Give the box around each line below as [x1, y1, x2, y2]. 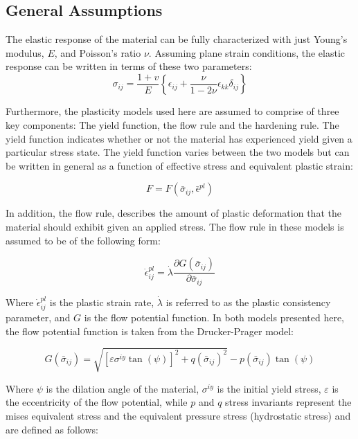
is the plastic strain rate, [49, 294, 154, 309]
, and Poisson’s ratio [54, 45, 141, 60]
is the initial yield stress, [217, 381, 321, 395]
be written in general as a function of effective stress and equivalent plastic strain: [6, 158, 353, 172]
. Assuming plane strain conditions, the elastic [148, 45, 345, 60]
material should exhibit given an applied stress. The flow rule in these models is [6, 219, 344, 234]
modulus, [6, 45, 44, 60]
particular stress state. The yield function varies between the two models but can [6, 145, 350, 159]
